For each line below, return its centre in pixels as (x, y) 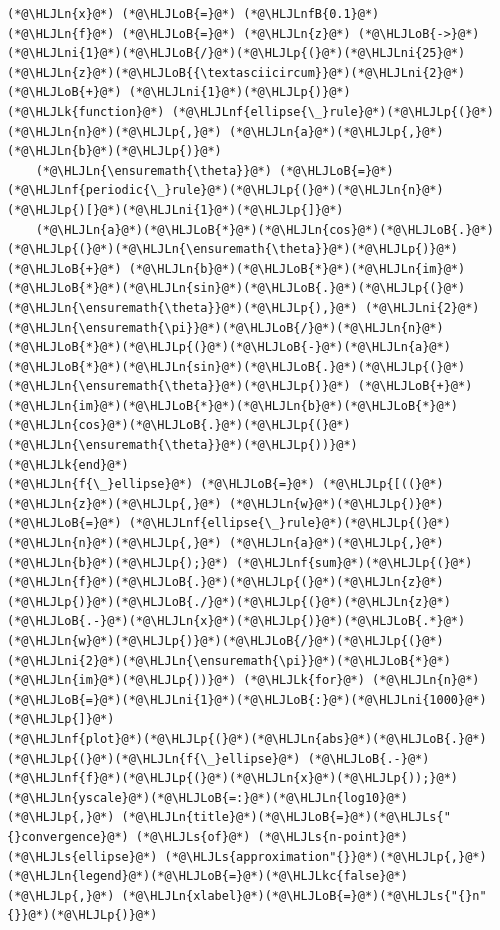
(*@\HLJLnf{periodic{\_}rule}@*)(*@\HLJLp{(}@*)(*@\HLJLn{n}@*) (225, 190)
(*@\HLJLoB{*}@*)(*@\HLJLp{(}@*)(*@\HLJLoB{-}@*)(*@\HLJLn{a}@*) (229, 347)
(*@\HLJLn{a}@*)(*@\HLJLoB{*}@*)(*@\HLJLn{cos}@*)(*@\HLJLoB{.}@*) (264, 229)
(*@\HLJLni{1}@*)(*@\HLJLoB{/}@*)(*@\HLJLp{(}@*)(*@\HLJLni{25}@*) (236, 53)
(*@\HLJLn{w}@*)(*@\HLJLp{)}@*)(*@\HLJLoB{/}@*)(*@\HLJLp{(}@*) (225, 641)
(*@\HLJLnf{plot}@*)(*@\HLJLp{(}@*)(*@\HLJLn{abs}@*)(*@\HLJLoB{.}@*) (247, 738)
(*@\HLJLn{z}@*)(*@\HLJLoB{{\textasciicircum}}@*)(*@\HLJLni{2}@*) (236, 72)
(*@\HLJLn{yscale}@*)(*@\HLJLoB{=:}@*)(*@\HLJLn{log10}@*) (207, 797)
